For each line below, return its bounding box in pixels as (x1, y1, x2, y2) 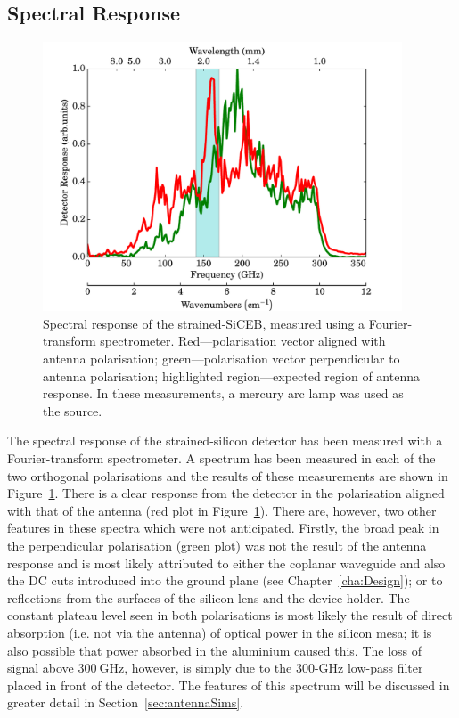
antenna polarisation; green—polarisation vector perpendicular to (43, 349, 400, 368)
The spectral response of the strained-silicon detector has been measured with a (7, 431, 443, 450)
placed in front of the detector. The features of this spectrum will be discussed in (7, 675, 450, 694)
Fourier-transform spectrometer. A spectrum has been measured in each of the (7, 449, 436, 468)
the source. (43, 401, 102, 420)
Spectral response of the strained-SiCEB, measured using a (43, 314, 365, 332)
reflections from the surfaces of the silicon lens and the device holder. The (7, 588, 410, 607)
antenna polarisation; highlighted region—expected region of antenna (43, 366, 420, 385)
